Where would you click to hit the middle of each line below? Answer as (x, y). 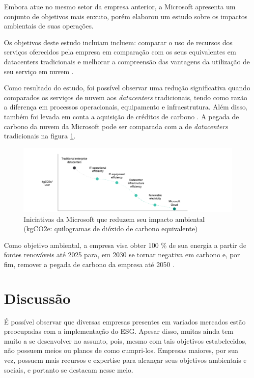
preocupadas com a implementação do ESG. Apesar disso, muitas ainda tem (119, 331)
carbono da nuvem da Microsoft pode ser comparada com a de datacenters (116, 126)
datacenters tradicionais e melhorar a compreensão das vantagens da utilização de (127, 61)
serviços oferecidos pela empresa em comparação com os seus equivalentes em (120, 52)
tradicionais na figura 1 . (40, 136)
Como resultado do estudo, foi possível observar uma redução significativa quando (127, 88)
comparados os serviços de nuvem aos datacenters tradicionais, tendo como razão (126, 97)
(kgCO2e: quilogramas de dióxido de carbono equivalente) (111, 229)
